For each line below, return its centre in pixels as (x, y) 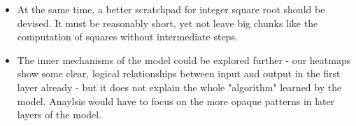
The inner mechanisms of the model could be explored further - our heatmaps (184, 60)
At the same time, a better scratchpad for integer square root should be (171, 9)
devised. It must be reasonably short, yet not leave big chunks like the (168, 23)
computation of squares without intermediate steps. (127, 37)
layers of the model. (59, 115)
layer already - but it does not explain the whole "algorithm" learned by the (179, 87)
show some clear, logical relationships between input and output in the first (179, 73)
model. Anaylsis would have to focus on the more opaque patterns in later (176, 101)
